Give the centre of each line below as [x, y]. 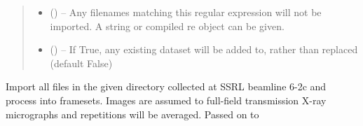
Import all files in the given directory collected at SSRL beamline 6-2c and [166, 86]
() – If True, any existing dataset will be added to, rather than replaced [204, 49]
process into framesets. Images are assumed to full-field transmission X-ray [166, 100]
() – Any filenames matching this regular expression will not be [186, 12]
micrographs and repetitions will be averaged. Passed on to [132, 114]
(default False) [81, 63]
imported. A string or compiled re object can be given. [167, 26]
